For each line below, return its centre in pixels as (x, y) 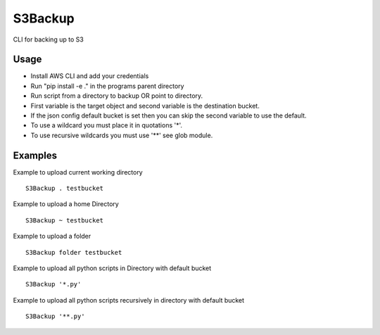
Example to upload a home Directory (66, 204)
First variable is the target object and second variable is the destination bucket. (145, 106)
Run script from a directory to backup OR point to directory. (117, 96)
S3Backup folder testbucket (74, 252)
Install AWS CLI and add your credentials (90, 76)
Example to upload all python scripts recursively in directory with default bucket (129, 300)
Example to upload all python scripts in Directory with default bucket (112, 268)
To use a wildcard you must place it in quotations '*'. (107, 125)
